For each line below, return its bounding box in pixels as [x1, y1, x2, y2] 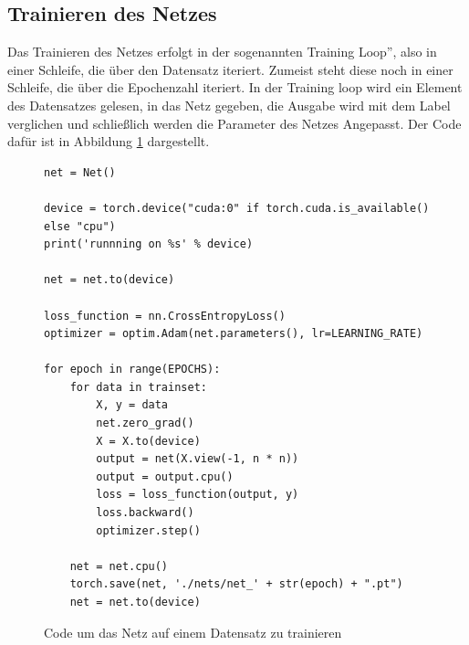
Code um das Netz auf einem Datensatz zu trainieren [44, 622, 342, 641]
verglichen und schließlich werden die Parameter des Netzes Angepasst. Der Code [7, 113, 462, 132]
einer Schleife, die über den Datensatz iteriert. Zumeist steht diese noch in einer [7, 59, 453, 79]
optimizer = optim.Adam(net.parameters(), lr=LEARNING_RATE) [44, 327, 423, 341]
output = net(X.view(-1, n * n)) [96, 452, 299, 466]
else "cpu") [44, 219, 116, 233]
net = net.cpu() [69, 559, 169, 573]
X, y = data [96, 398, 169, 412]
